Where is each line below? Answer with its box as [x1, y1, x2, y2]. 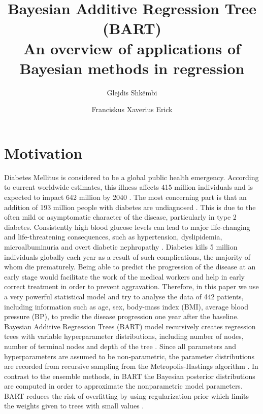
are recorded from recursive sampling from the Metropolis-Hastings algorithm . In [4, 361, 258, 371]
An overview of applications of [23, 38, 241, 58]
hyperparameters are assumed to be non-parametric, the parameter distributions [4, 351, 255, 361]
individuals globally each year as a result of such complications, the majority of [4, 251, 251, 262]
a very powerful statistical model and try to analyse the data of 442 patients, [4, 291, 244, 301]
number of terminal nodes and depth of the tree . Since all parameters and [4, 340, 236, 351]
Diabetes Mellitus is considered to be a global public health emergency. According [4, 171, 259, 182]
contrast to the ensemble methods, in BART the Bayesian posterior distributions [4, 370, 255, 381]
